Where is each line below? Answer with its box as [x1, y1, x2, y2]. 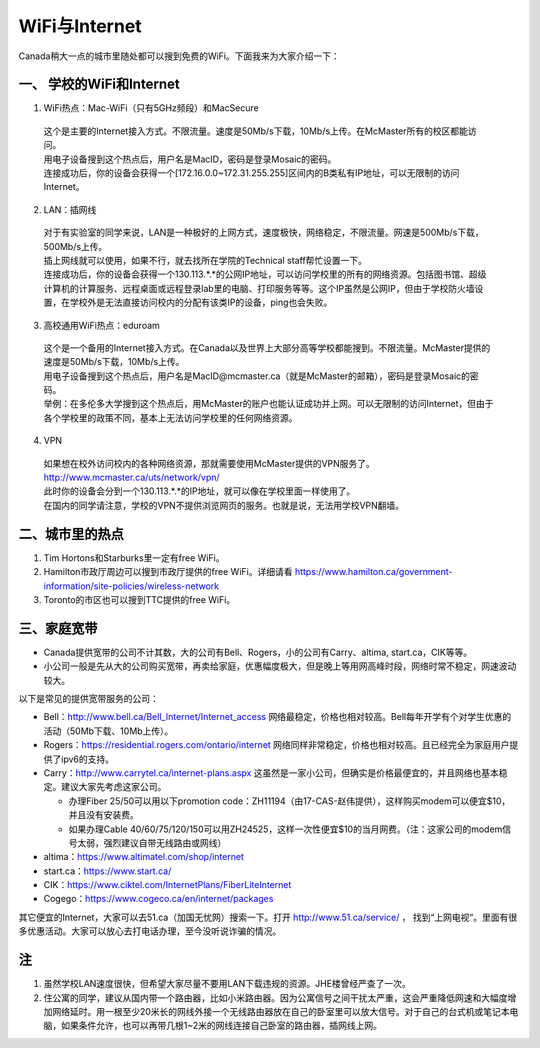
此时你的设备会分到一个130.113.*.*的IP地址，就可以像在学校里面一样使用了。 [43, 485, 356, 497]
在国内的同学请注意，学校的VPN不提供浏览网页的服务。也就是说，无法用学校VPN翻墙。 [43, 499, 405, 511]
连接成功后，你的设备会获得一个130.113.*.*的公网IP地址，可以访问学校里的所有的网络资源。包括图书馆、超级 [43, 268, 487, 280]
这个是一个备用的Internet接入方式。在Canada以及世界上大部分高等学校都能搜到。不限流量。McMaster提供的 [43, 341, 491, 354]
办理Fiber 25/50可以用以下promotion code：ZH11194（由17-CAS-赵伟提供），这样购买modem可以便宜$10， [68, 795, 511, 807]
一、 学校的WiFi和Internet [18, 76, 180, 93]
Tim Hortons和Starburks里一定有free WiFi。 [43, 551, 225, 564]
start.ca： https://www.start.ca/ [43, 865, 172, 877]
